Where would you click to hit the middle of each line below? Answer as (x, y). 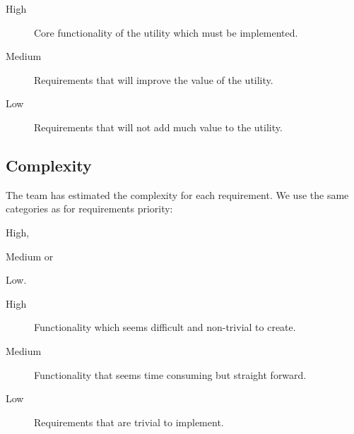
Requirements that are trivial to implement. (129, 422)
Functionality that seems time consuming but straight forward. (170, 374)
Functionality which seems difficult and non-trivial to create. (165, 327)
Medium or (30, 256)
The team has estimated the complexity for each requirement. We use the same (177, 194)
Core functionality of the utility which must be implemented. (166, 32)
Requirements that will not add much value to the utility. (158, 127)
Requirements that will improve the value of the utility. (154, 79)
